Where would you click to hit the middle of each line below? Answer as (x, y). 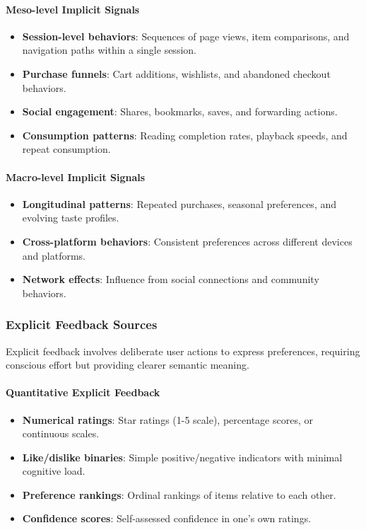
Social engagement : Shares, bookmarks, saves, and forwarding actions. (180, 111)
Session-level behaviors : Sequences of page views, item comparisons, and (186, 36)
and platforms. (54, 255)
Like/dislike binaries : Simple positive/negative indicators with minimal (182, 457)
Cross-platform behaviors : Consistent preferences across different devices (187, 241)
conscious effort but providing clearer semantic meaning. (128, 365)
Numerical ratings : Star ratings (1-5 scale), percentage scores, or (167, 419)
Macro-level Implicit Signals (76, 177)
